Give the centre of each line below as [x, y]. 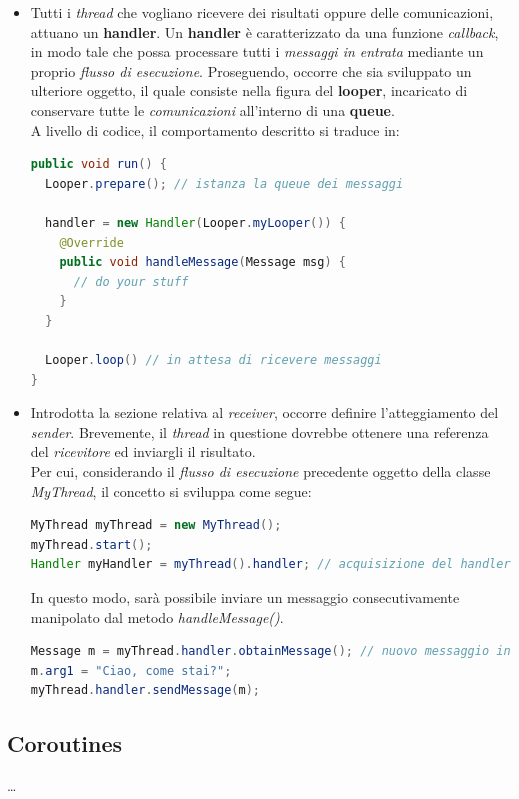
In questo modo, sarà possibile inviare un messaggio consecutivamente [245, 597]
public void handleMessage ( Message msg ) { [202, 262]
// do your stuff [131, 281]
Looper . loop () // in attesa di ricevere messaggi [213, 360]
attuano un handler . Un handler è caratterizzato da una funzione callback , [264, 31]
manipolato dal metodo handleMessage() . [157, 616]
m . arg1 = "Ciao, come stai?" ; [131, 670]
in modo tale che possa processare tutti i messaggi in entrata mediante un [257, 51]
